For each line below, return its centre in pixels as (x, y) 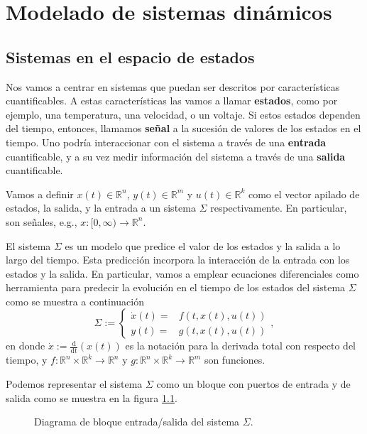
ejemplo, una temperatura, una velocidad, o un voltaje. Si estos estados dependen (183, 114)
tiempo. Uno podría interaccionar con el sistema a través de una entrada (166, 142)
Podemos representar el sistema (74, 383)
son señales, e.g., (42, 221)
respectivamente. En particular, (279, 208)
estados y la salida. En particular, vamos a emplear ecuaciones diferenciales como (182, 273)
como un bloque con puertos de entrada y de (253, 383)
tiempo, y (27, 360)
